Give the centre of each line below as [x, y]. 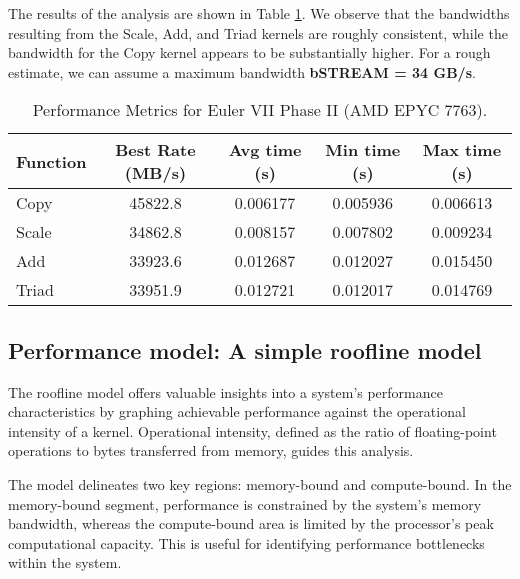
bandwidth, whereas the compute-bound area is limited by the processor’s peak [251, 523]
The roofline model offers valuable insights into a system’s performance [225, 391]
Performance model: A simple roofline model [245, 349]
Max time [462, 150]
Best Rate [155, 150]
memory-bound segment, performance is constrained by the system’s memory [245, 503]
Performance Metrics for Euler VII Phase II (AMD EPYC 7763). [260, 110]
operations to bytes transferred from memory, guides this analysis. [211, 450]
